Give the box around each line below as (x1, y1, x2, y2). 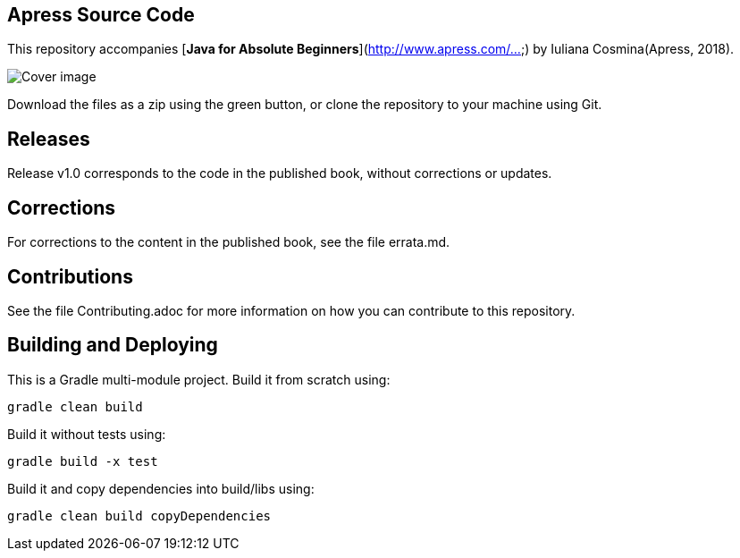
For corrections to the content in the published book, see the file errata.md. (7, 234, 450, 250)
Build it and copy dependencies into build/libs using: (7, 480, 315, 496)
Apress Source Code (7, 4, 195, 26)
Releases (7, 127, 90, 150)
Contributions (7, 265, 133, 288)
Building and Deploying (7, 334, 218, 357)
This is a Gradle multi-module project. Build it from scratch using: (7, 371, 391, 387)
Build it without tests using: (7, 426, 166, 442)
